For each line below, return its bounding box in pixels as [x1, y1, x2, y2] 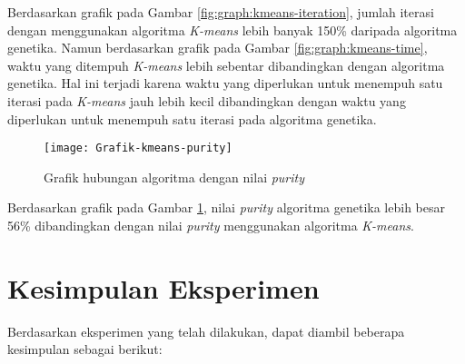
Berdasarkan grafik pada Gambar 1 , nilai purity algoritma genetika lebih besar [7, 198, 445, 217]
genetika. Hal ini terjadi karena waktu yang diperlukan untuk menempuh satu [7, 74, 443, 93]
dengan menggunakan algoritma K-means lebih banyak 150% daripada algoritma [7, 20, 458, 39]
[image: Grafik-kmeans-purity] [44, 142, 232, 155]
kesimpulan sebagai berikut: [7, 339, 163, 359]
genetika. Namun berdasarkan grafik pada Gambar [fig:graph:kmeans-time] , [7, 38, 428, 57]
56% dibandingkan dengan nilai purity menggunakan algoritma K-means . [7, 216, 414, 234]
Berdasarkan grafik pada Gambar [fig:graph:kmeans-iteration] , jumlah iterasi [7, 3, 434, 21]
